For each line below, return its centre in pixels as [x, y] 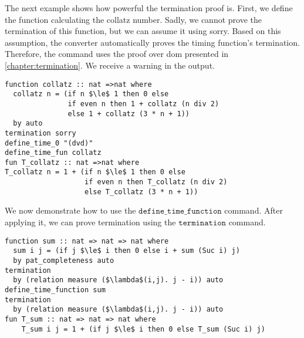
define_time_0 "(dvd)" [49, 143]
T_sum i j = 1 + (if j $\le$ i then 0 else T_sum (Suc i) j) [143, 329]
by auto [28, 124]
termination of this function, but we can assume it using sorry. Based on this [143, 31]
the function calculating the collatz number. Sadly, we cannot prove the [133, 19]
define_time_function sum [55, 290]
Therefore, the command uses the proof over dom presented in [117, 54]
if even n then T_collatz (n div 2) [156, 182]
